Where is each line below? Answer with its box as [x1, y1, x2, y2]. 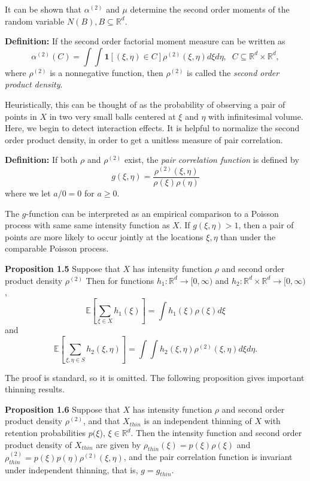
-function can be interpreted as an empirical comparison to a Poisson [26, 207, 279, 219]
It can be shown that [5, 3, 82, 15]
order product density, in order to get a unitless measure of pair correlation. [5, 133, 283, 146]
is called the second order [187, 66, 279, 78]
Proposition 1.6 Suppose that [5, 403, 120, 415]
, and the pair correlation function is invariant [123, 450, 293, 463]
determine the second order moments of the [130, 3, 290, 15]
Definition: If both [5, 153, 78, 166]
